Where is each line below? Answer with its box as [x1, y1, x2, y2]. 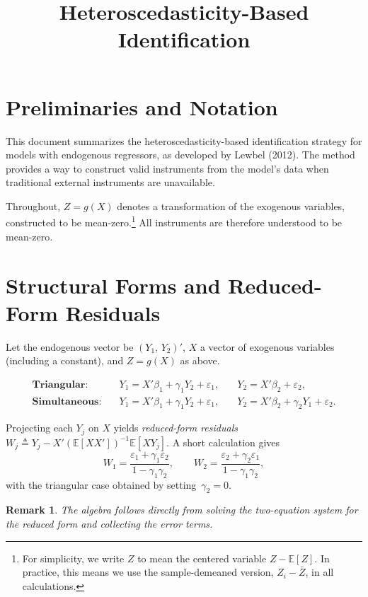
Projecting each [6, 420, 73, 435]
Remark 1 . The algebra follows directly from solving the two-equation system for [6, 502, 358, 517]
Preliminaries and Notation [6, 92, 278, 121]
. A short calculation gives [166, 434, 280, 449]
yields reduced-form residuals [113, 420, 238, 435]
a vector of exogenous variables [200, 339, 335, 354]
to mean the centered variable [137, 550, 267, 565]
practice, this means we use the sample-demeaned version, [22, 564, 274, 579]
